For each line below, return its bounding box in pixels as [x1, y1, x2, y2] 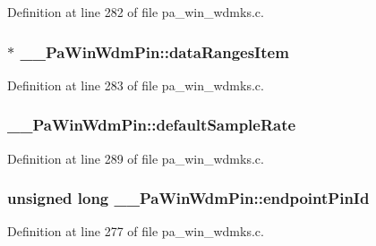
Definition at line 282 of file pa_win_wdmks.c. [7, 3, 264, 21]
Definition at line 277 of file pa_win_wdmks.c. [7, 222, 264, 241]
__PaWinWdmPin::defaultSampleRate [7, 114, 296, 136]
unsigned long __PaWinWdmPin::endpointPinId [7, 187, 370, 209]
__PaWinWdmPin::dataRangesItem [20, 40, 289, 63]
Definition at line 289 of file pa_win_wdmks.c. [7, 148, 264, 167]
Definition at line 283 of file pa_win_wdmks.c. [7, 75, 264, 94]
